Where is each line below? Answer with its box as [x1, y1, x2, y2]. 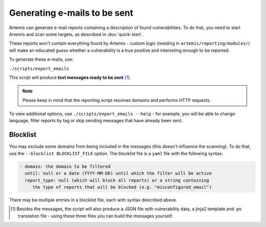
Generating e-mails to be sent [9, 7, 133, 18]
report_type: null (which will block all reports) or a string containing [25, 177, 209, 183]
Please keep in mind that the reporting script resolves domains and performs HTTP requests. [22, 97, 211, 103]
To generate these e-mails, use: [9, 57, 74, 63]
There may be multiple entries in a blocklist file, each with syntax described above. [9, 197, 177, 203]
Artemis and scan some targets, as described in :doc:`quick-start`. [9, 31, 144, 37]
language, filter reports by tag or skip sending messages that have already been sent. [9, 118, 183, 124]
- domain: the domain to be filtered [19, 163, 111, 169]
